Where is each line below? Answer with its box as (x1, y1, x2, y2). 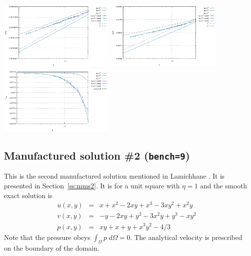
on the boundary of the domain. (4, 243, 99, 253)
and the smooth (200, 181, 247, 191)
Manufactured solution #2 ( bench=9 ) (4, 148, 190, 163)
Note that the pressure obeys (4, 232, 91, 242)
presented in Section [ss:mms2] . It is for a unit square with (4, 181, 180, 191)
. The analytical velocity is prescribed (130, 232, 242, 242)
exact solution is (4, 190, 53, 200)
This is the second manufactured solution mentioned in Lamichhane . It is (4, 171, 225, 181)
